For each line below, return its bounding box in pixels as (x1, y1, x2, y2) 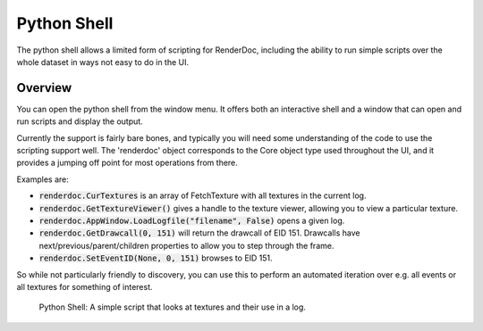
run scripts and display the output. (16, 116, 143, 127)
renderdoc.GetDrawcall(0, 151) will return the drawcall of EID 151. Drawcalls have (38, 228, 360, 238)
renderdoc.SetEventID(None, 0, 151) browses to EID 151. (38, 252, 273, 263)
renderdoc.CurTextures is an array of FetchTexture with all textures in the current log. (38, 190, 367, 201)
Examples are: (16, 174, 69, 185)
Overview (16, 80, 72, 95)
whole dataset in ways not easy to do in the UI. (16, 56, 190, 67)
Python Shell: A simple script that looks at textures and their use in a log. (38, 302, 306, 312)
